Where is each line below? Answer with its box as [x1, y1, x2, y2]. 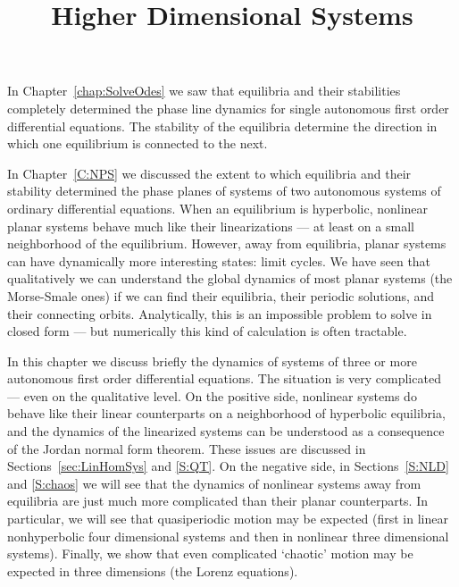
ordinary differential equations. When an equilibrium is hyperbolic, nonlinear [7, 198, 429, 217]
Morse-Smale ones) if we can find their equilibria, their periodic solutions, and [7, 286, 435, 305]
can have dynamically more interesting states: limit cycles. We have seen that [7, 251, 431, 270]
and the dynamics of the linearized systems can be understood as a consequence [7, 422, 445, 440]
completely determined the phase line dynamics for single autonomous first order [7, 98, 449, 117]
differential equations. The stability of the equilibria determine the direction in [7, 116, 438, 135]
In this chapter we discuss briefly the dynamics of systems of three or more [7, 351, 417, 370]
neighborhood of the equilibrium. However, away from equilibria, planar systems [7, 234, 446, 253]
